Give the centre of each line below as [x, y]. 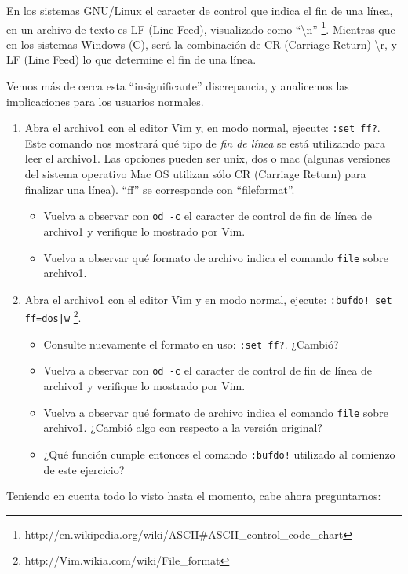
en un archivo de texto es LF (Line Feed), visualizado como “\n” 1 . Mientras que [201, 27]
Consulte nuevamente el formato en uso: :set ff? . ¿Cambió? [191, 344]
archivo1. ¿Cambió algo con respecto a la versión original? [183, 428]
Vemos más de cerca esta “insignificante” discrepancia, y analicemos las [178, 86]
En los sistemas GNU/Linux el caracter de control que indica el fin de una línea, [200, 10]
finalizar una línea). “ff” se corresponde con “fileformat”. [160, 189]
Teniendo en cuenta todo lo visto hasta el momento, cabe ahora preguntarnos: [194, 496]
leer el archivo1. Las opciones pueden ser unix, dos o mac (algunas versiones [208, 158]
